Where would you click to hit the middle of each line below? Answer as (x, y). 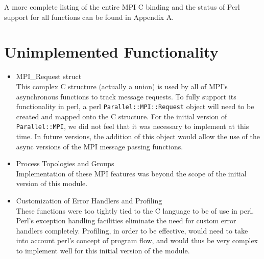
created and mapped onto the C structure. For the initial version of (122, 116)
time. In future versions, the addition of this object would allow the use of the (138, 136)
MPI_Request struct (49, 76)
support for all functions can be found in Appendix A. (89, 17)
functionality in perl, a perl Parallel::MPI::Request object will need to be (135, 106)
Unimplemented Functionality (111, 52)
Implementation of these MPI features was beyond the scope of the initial (131, 173)
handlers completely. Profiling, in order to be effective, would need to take (132, 230)
